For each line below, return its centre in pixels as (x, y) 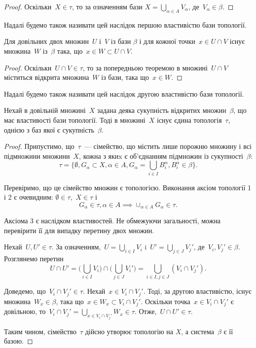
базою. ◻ (18, 341)
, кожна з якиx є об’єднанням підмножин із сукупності (161, 156)
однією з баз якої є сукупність (49, 129)
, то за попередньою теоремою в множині (145, 67)
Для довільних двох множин (46, 41)
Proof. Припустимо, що (39, 146)
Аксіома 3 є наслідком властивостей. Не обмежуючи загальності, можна (112, 221)
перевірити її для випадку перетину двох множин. (79, 230)
